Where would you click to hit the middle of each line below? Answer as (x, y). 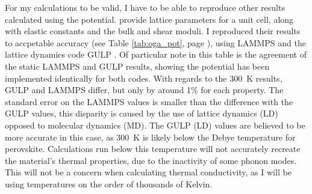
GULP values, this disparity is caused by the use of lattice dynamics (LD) (142, 113)
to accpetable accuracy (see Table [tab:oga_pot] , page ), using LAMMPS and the (155, 42)
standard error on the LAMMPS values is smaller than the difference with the (149, 101)
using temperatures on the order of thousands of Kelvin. (109, 183)
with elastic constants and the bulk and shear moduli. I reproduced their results (153, 31)
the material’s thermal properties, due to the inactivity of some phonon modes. (151, 160)
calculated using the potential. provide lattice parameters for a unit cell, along (149, 19)
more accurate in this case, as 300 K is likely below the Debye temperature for (150, 137)
